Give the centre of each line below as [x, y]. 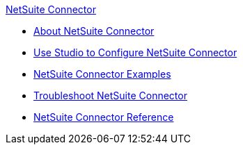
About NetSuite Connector [94, 31]
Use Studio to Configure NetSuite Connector [135, 52]
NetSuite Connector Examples [102, 74]
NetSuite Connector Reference [104, 117]
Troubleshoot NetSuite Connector [110, 95]
